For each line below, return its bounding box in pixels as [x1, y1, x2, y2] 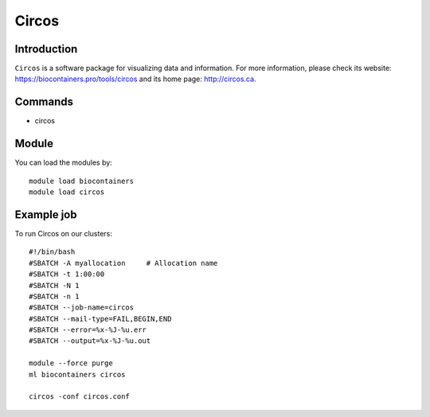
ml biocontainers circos [29, 370, 126, 379]
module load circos [29, 188, 105, 197]
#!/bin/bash [29, 247, 76, 256]
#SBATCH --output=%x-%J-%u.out [29, 337, 151, 345]
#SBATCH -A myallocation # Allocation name [29, 259, 218, 267]
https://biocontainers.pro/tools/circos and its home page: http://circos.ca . [14, 74, 256, 84]
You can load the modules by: [14, 158, 113, 167]
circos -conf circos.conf [29, 392, 131, 401]
